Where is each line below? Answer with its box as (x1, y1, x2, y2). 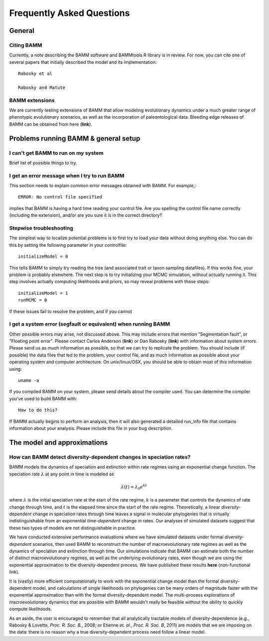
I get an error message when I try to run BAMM (9, 172, 125, 179)
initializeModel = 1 (18, 290, 68, 296)
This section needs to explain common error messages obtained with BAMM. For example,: (9, 182, 196, 189)
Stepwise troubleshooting (9, 225, 73, 232)
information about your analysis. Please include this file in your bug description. (9, 425, 173, 431)
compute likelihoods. (9, 606, 52, 612)
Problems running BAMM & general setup (9, 134, 140, 143)
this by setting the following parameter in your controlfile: (9, 242, 127, 248)
